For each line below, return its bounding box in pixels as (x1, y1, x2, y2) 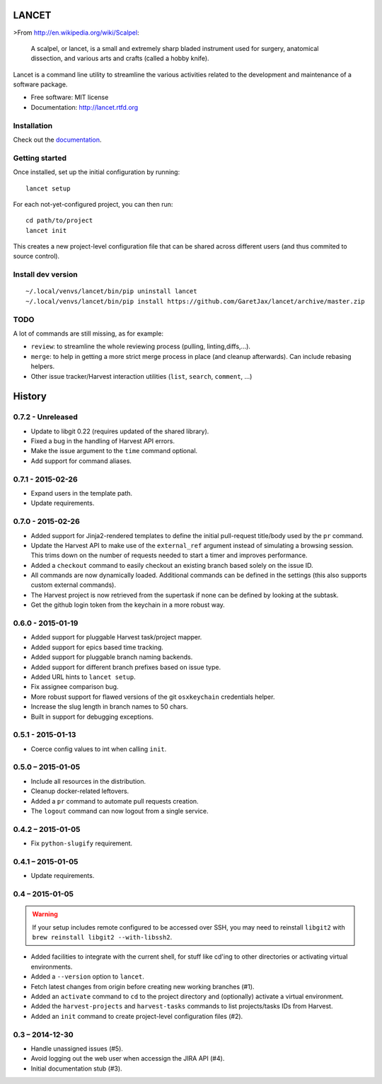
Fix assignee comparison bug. (30, 683, 119, 691)
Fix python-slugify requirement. (30, 839, 133, 848)
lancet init (25, 227, 67, 234)
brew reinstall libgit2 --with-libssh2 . (32, 933, 173, 941)
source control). (13, 252, 60, 261)
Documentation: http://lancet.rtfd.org (30, 103, 139, 111)
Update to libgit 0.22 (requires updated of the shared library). (30, 427, 209, 435)
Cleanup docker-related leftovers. (30, 787, 129, 796)
